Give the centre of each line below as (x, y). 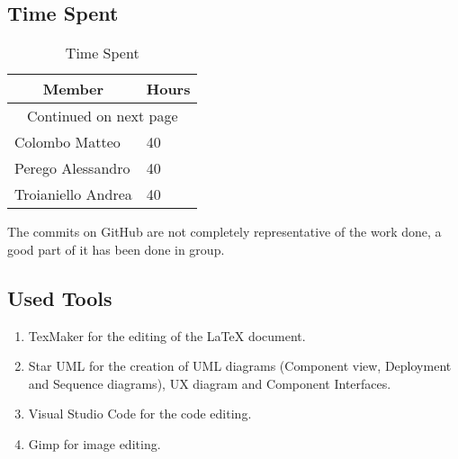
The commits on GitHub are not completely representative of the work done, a (225, 232)
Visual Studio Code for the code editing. (140, 414)
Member (73, 89)
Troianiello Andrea (73, 194)
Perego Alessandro (72, 168)
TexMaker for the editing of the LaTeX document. (167, 335)
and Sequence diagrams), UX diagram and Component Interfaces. (210, 383)
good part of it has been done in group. (116, 249)
